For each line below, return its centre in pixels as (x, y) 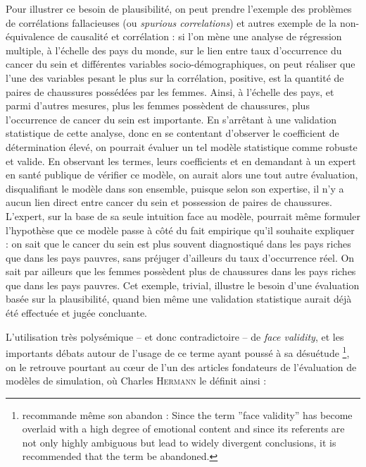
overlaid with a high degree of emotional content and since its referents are (183, 429)
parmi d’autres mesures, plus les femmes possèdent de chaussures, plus (158, 105)
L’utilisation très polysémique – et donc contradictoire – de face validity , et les (175, 336)
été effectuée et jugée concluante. (76, 313)
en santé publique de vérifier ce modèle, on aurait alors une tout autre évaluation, (182, 175)
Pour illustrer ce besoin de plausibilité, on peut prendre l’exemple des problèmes (179, 8)
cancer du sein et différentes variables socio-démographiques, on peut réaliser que (181, 64)
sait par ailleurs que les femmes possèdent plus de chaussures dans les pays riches (181, 271)
